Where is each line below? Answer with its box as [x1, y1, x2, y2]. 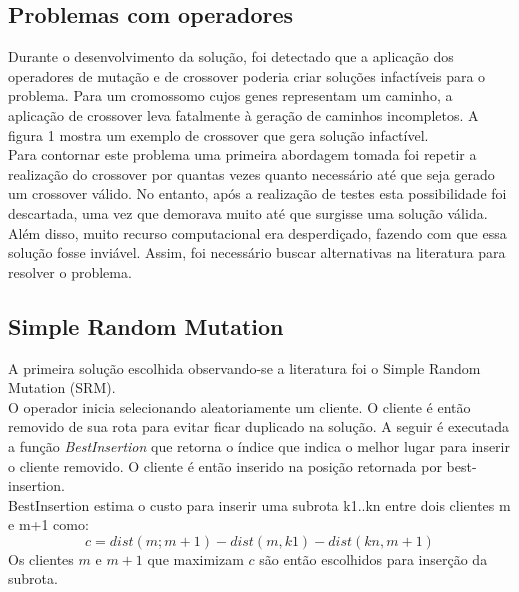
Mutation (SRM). [8, 377, 116, 398]
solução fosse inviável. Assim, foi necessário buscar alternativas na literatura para [8, 242, 506, 263]
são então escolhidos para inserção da [259, 548, 488, 569]
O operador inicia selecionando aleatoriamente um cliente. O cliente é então [8, 396, 471, 417]
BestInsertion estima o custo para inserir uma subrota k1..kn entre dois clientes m [8, 494, 511, 515]
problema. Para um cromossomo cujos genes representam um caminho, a [8, 85, 453, 106]
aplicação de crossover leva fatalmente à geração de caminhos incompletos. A [8, 104, 479, 125]
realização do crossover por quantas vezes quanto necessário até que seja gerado [8, 163, 495, 184]
